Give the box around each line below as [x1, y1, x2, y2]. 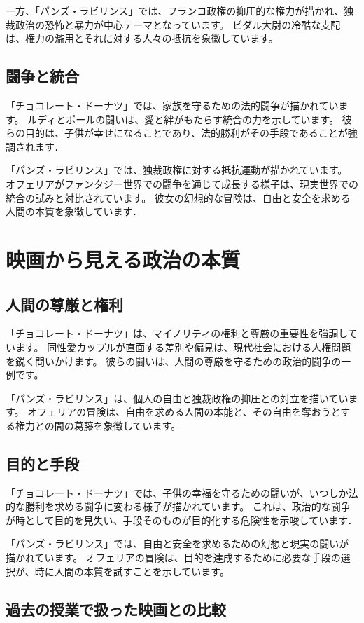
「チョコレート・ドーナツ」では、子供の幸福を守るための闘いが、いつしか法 [6, 485, 358, 500]
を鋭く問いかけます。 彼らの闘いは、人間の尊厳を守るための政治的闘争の [6, 353, 342, 368]
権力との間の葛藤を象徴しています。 [15, 418, 181, 432]
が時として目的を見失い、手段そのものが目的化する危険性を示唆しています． [6, 512, 358, 527]
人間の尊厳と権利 [6, 293, 123, 315]
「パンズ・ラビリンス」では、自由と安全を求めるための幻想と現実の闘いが [6, 536, 349, 551]
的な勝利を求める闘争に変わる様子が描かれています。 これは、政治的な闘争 [6, 499, 351, 514]
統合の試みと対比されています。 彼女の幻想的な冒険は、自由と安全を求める [6, 190, 351, 205]
